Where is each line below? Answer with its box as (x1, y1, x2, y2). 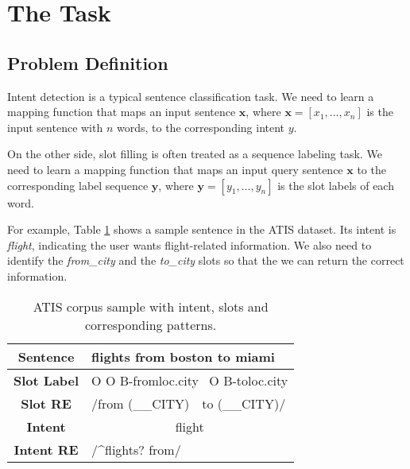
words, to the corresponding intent (116, 118, 285, 135)
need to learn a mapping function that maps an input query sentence (7, 161, 343, 177)
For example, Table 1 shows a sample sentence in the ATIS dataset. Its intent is (7, 221, 396, 238)
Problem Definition (7, 50, 168, 75)
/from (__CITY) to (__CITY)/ (91, 393, 286, 413)
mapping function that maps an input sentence (7, 103, 236, 120)
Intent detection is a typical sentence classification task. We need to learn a (7, 87, 374, 104)
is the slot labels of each (277, 176, 394, 193)
